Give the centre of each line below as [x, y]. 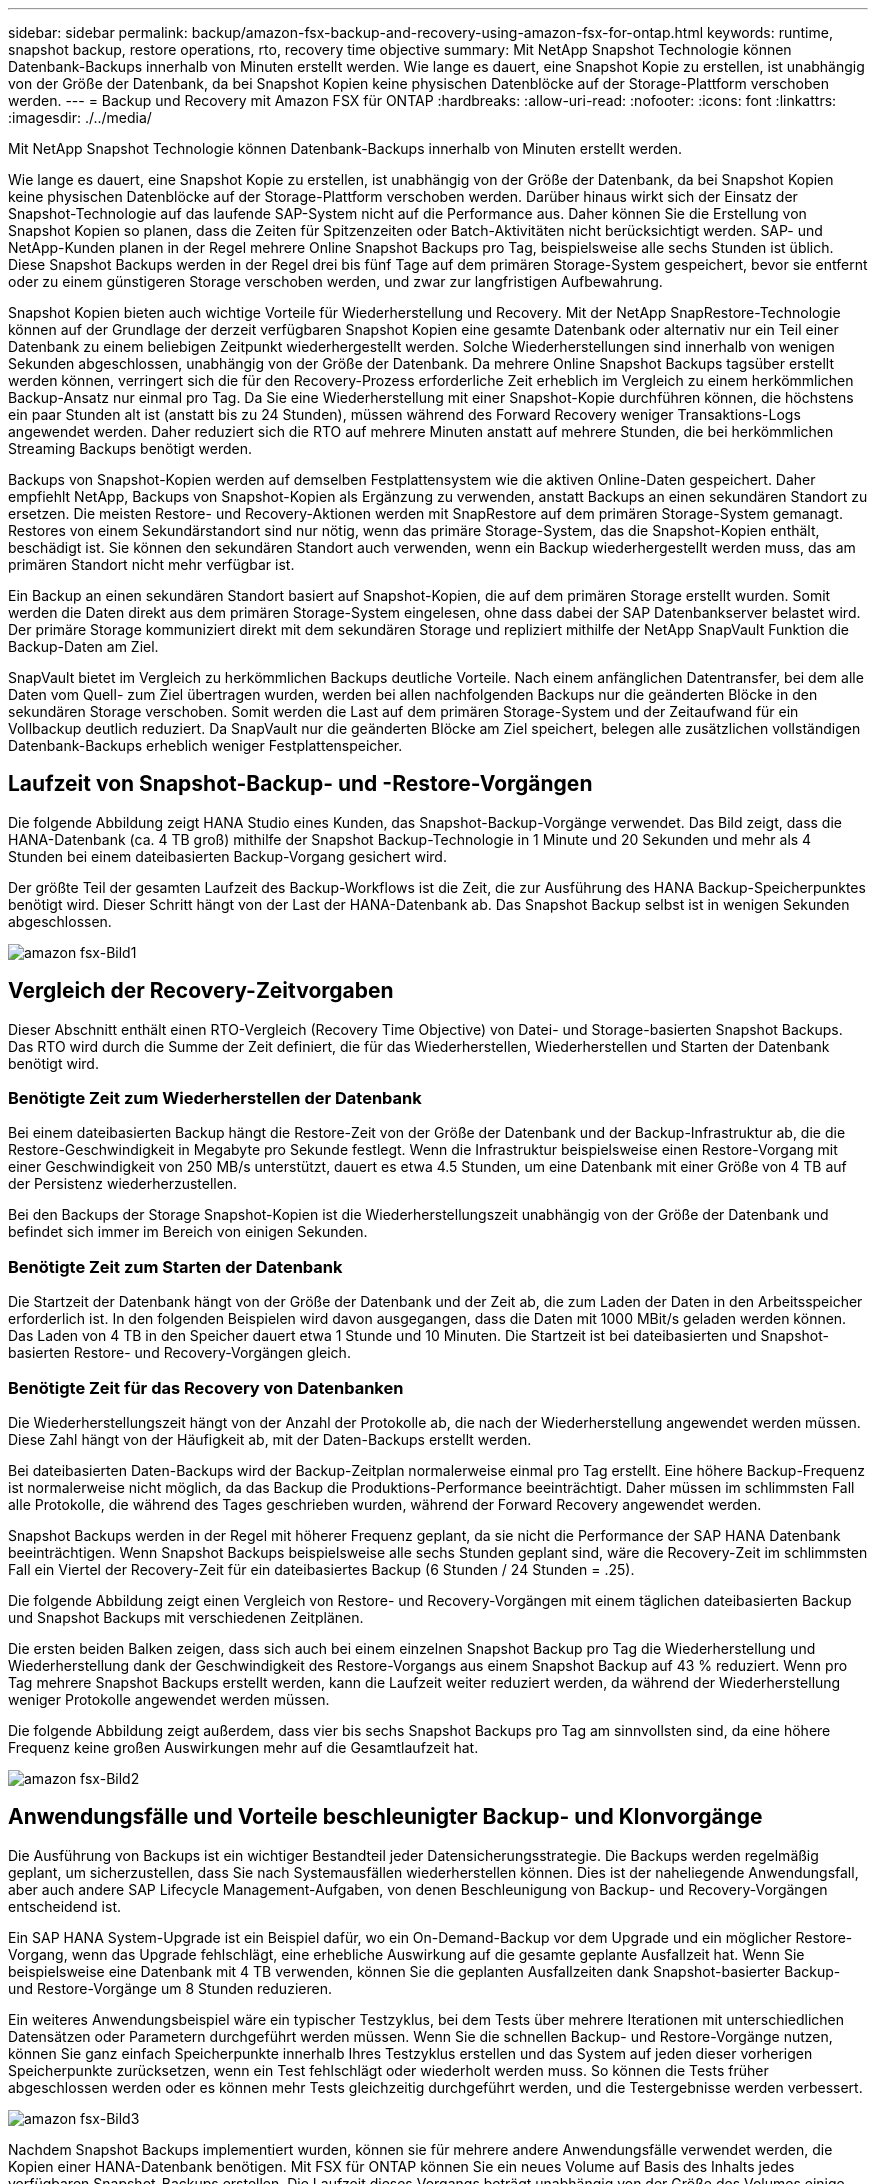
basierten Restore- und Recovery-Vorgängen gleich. [179, 1353]
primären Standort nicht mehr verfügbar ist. [151, 564]
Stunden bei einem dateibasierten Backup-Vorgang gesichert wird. [227, 856]
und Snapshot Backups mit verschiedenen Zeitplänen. [186, 1617]
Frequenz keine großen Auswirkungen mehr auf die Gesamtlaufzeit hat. [243, 1747]
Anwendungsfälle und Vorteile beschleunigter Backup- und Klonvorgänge [385, 1817]
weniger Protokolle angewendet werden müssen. [169, 1699]
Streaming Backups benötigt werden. [130, 448]
